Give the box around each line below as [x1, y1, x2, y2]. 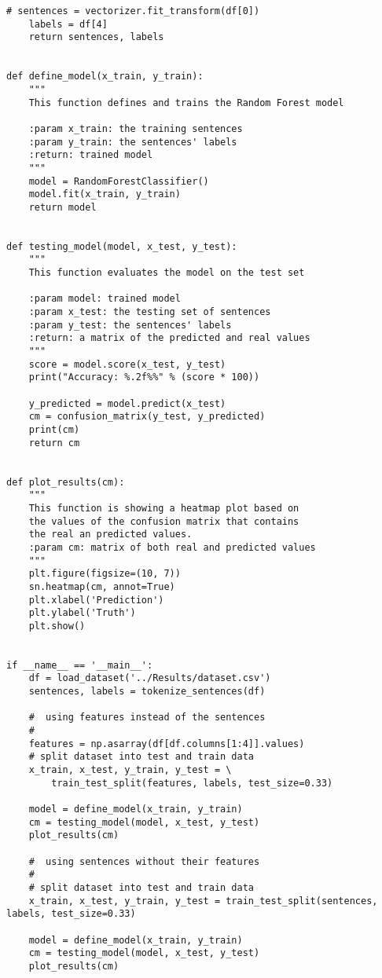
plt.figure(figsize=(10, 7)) [28, 568, 181, 580]
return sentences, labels [28, 31, 164, 43]
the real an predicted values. [28, 529, 193, 540]
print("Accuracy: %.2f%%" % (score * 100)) [28, 372, 260, 383]
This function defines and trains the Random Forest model [28, 97, 344, 108]
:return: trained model [28, 149, 153, 161]
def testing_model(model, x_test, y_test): [6, 240, 237, 252]
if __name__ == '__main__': [6, 659, 153, 671]
